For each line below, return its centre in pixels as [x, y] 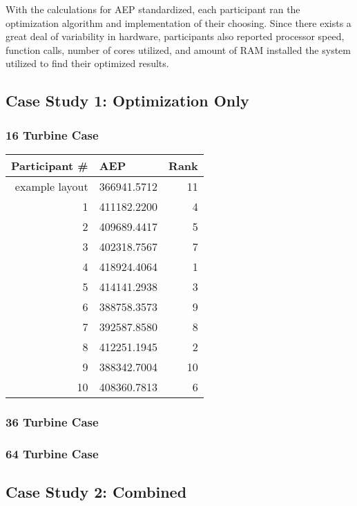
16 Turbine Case [52, 134]
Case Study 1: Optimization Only [127, 101]
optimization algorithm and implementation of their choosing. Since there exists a [178, 22]
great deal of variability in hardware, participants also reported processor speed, [175, 36]
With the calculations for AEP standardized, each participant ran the [153, 9]
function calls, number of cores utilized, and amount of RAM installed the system [178, 49]
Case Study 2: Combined [96, 492]
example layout [51, 186]
